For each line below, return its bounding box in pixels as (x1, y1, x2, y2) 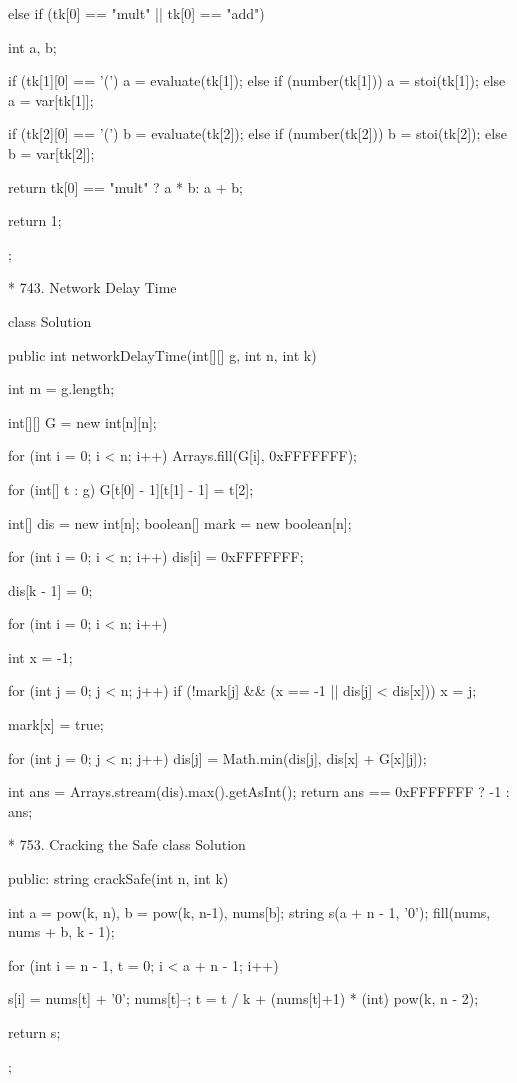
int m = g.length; (8, 378, 115, 399)
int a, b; (8, 36, 57, 57)
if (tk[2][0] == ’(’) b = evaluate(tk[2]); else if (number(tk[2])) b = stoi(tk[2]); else (8, 123, 507, 144)
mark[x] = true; (8, 714, 104, 735)
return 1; (8, 210, 62, 231)
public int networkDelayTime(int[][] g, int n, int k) (8, 344, 317, 365)
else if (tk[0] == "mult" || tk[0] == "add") (8, 3, 265, 23)
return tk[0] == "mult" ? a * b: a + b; (8, 176, 243, 197)
